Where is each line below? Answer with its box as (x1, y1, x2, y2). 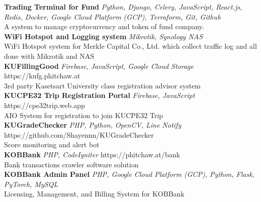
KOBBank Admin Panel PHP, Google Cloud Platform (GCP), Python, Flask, (4, 169, 254, 179)
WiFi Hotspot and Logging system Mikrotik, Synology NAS (4, 31, 203, 41)
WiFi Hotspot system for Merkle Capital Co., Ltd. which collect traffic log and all (4, 41, 257, 51)
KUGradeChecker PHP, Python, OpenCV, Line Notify (4, 120, 182, 130)
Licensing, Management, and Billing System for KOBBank (4, 188, 185, 199)
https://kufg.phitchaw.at (4, 70, 80, 81)
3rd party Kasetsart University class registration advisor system (4, 80, 201, 90)
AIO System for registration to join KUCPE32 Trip (4, 110, 163, 120)
